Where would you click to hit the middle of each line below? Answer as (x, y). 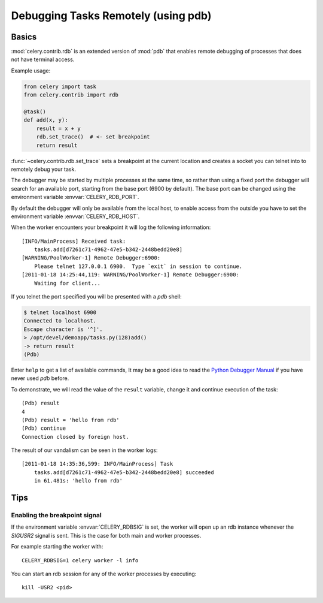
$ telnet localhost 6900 (60, 313)
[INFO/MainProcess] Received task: (74, 241)
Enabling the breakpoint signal (56, 515)
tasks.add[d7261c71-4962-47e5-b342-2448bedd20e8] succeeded (124, 472)
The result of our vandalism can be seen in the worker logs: (84, 450)
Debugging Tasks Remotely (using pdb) (111, 16)
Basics (24, 37)
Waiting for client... (67, 283)
